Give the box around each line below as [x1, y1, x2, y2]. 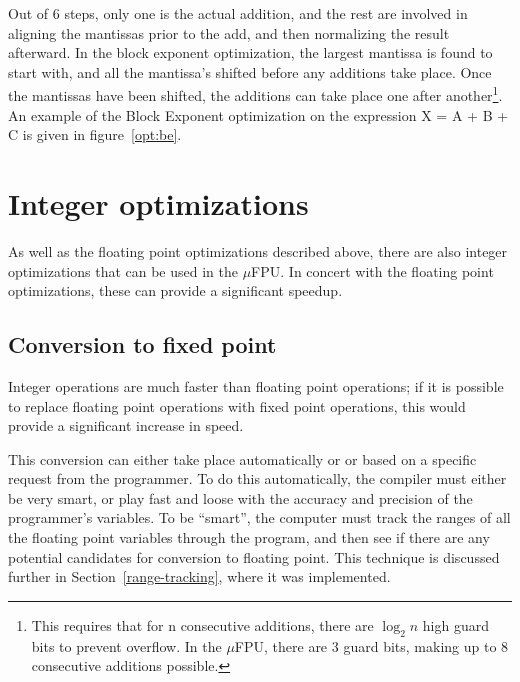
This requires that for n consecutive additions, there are [31, 614, 374, 635]
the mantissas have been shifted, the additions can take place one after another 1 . [8, 82, 503, 106]
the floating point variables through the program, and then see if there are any [8, 527, 490, 548]
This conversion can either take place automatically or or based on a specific [8, 448, 477, 469]
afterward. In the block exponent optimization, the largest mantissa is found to [8, 42, 493, 63]
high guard [422, 614, 490, 635]
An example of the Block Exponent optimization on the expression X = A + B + [8, 104, 509, 125]
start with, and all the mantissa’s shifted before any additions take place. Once [8, 61, 492, 82]
